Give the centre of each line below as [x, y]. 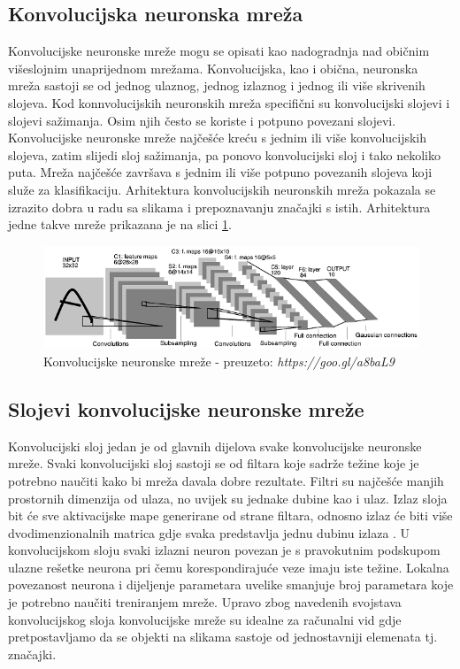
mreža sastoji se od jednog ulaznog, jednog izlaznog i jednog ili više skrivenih [217, 85]
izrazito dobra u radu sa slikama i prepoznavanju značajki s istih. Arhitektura [219, 207]
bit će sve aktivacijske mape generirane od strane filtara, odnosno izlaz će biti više [230, 515]
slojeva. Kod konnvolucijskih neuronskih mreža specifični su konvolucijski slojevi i [229, 102]
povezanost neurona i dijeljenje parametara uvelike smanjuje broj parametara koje [231, 584]
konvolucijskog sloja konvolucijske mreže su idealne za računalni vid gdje [205, 619]
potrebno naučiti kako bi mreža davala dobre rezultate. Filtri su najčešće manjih [226, 480]
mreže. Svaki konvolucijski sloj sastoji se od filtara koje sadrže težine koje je [214, 463]
